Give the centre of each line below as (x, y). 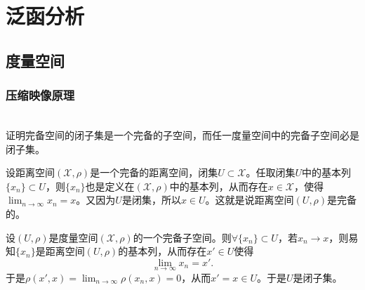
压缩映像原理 (40, 95)
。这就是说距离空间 (250, 200)
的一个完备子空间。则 (182, 237)
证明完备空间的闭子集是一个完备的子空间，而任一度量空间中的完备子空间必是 (182, 134)
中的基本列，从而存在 (219, 186)
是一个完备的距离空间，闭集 (154, 172)
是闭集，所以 (151, 200)
